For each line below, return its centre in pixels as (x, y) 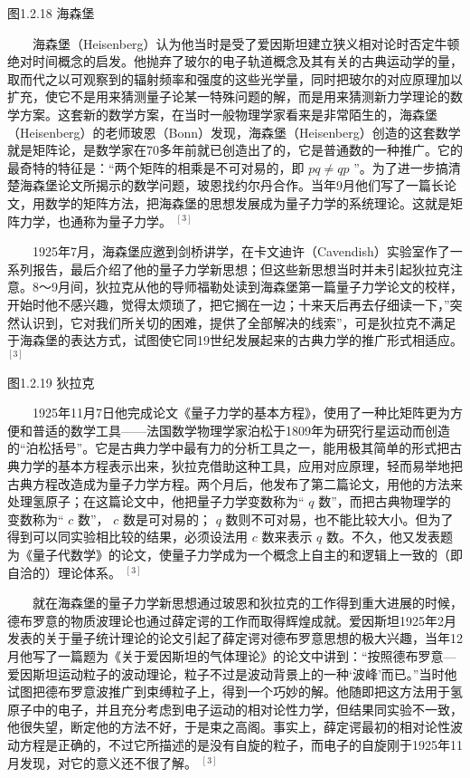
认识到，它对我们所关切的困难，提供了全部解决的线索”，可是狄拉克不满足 (238, 322)
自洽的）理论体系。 (64, 572)
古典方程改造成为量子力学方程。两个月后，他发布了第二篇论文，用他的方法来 (235, 483)
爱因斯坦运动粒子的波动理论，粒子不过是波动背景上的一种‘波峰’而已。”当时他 (232, 673)
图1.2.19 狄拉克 (51, 382)
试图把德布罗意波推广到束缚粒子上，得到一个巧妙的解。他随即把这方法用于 (229, 692)
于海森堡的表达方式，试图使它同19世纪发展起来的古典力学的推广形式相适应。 (235, 340)
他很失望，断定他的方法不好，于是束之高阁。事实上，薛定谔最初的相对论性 (229, 727)
